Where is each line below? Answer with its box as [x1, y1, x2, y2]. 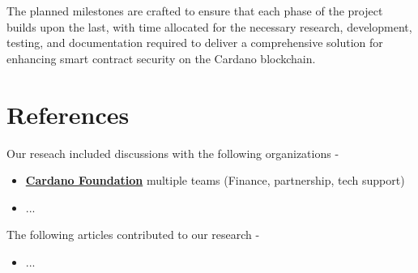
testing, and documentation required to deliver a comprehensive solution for [6, 34, 383, 51]
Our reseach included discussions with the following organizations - [6, 144, 339, 161]
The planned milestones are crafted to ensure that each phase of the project [6, 2, 383, 19]
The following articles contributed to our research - [6, 226, 260, 243]
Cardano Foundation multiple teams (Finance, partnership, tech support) [25, 172, 405, 189]
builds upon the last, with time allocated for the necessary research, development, [6, 18, 412, 35]
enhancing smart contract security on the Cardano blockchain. [6, 49, 316, 66]
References [6, 97, 130, 130]
